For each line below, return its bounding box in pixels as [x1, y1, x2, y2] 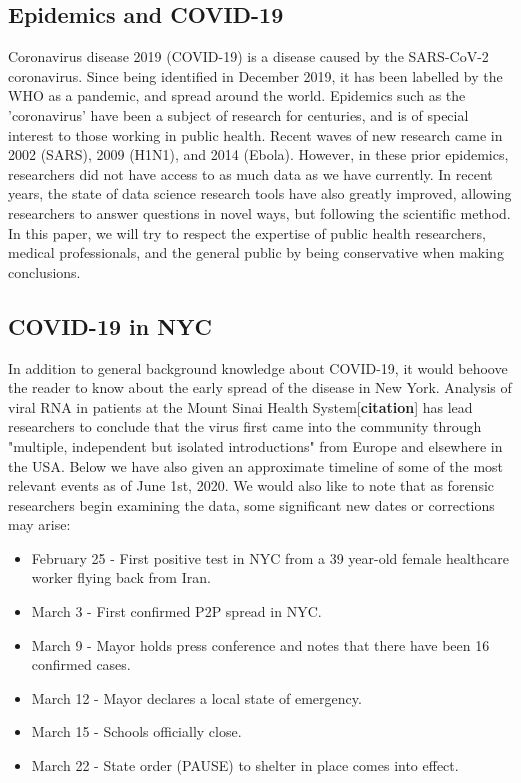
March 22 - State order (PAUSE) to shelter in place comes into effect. [31, 755, 459, 776]
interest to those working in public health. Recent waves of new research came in [8, 124, 503, 145]
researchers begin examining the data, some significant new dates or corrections [8, 494, 495, 515]
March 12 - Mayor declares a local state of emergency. [31, 687, 362, 708]
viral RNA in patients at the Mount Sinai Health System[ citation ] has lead [8, 396, 473, 417]
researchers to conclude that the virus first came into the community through [8, 416, 482, 437]
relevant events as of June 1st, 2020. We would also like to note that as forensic [8, 475, 495, 496]
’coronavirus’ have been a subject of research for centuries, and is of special [8, 104, 469, 125]
